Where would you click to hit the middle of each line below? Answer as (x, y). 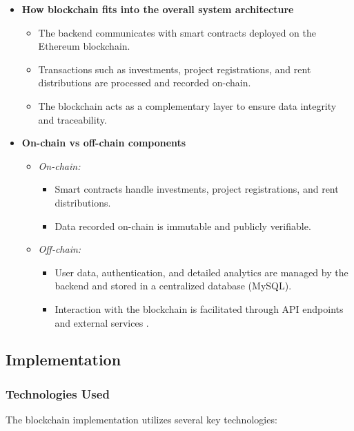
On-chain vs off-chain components (104, 143)
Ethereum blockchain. (84, 46)
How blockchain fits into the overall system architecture (158, 9)
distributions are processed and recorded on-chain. (145, 83)
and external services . (102, 322)
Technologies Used (58, 393)
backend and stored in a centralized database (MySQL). (173, 286)
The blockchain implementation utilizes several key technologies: (141, 420)
